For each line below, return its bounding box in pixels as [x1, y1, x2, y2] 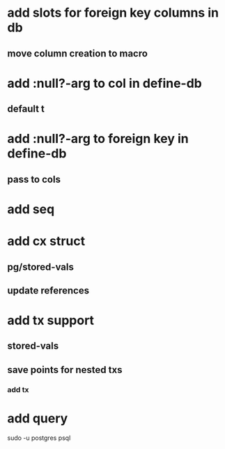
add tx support [7, 312, 95, 328]
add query [7, 410, 68, 426]
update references [7, 284, 89, 296]
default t [7, 103, 45, 115]
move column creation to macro [7, 47, 148, 59]
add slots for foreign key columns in [7, 5, 219, 21]
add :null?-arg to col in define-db [7, 75, 202, 91]
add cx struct [7, 234, 86, 249]
